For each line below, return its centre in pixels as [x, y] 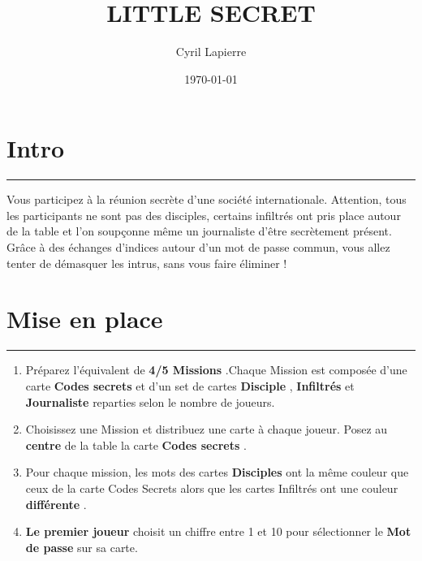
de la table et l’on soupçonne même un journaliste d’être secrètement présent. [199, 231]
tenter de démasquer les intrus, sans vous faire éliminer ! [147, 263]
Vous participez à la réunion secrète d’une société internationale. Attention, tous [207, 199]
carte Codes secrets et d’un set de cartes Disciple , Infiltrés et [190, 385]
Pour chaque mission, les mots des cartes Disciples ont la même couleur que [217, 472]
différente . [56, 504]
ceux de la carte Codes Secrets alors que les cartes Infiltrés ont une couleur [212, 488]
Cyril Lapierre [211, 52]
